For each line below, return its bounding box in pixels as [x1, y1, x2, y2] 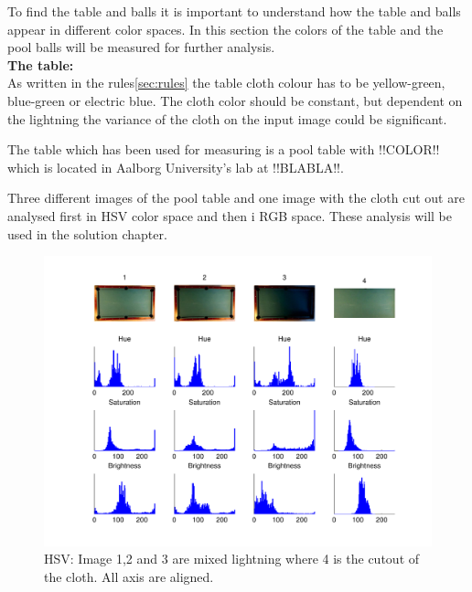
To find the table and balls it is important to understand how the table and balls [7, 2, 461, 20]
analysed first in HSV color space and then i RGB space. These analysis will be [7, 206, 453, 225]
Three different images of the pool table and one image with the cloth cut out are [7, 188, 465, 207]
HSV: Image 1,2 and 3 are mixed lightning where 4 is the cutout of [44, 549, 420, 568]
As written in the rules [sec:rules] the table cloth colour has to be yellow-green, [7, 73, 445, 92]
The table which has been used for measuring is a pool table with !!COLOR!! [7, 140, 440, 159]
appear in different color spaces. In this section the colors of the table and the [7, 19, 444, 38]
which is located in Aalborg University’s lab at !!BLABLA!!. [7, 157, 344, 176]
